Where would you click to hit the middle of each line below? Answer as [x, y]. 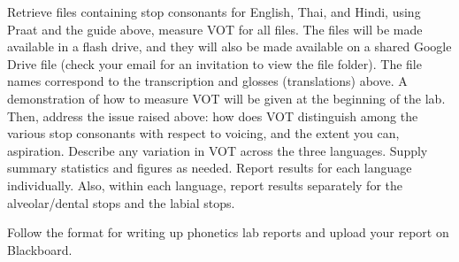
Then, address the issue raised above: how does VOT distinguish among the [213, 116]
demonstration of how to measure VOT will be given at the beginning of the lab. [226, 98]
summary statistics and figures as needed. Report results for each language [210, 168]
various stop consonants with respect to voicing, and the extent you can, [203, 133]
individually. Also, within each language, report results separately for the [205, 185]
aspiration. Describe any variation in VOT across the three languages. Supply [218, 150]
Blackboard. [40, 249]
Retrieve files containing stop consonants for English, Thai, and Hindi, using [214, 12]
